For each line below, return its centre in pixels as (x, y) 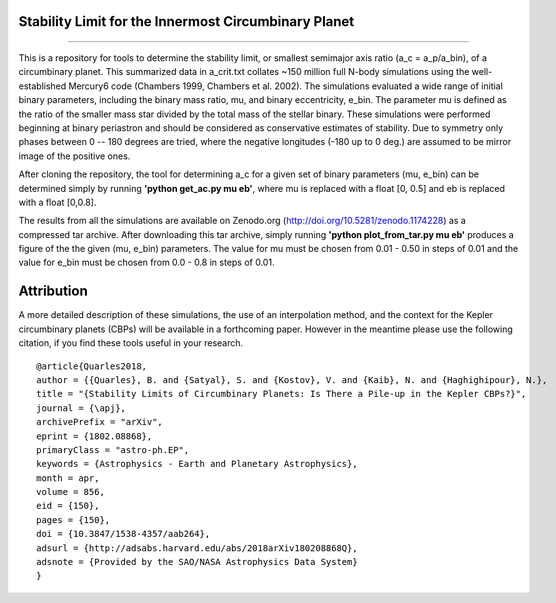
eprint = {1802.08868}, (94, 436)
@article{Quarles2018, (92, 366)
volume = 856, (70, 492)
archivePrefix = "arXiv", (100, 422)
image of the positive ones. (74, 156)
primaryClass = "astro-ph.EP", (113, 449)
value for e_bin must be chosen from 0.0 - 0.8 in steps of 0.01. (146, 262)
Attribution (53, 291)
